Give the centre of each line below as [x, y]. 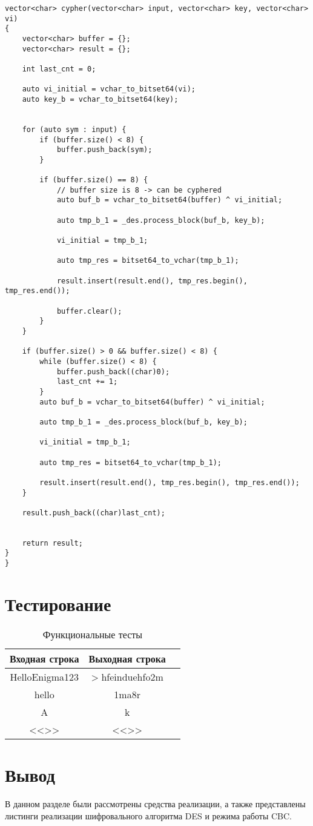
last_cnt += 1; [87, 382]
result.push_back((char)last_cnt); [94, 513]
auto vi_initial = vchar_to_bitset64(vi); [109, 89]
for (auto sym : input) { [74, 129]
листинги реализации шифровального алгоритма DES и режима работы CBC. [148, 815]
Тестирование [58, 603]
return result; [52, 543]
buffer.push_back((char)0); [113, 372]
